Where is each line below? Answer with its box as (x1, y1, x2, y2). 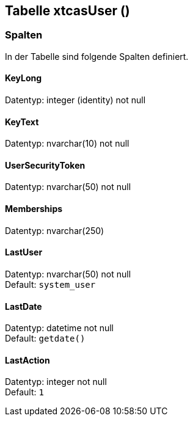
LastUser (5, 247, 43, 258)
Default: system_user (5, 279, 96, 290)
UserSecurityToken (5, 159, 86, 170)
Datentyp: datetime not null (5, 323, 114, 334)
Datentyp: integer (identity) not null (5, 95, 146, 106)
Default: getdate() (5, 333, 86, 344)
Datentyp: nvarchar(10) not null (5, 138, 129, 149)
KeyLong (5, 73, 42, 84)
